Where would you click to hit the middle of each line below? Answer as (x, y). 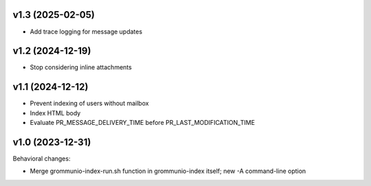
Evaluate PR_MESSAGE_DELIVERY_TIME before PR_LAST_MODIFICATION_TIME (143, 123)
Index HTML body (55, 113)
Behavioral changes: (42, 159)
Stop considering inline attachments (81, 67)
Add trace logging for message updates (86, 32)
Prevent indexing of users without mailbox (89, 104)
